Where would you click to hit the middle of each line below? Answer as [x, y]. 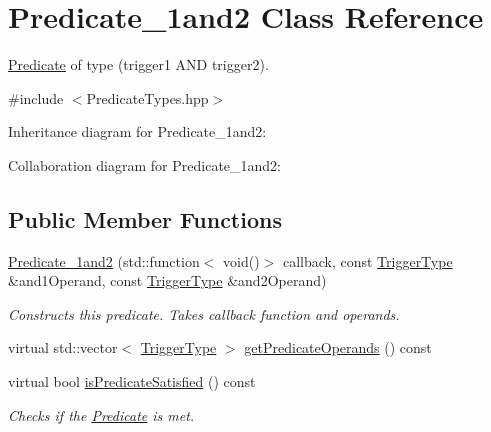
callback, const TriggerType [367, 260]
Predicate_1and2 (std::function [104, 260]
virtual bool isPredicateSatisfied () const [132, 381]
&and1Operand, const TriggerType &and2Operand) [167, 280]
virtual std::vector [63, 347]
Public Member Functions [145, 218]
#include [36, 97]
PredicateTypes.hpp [147, 97]
